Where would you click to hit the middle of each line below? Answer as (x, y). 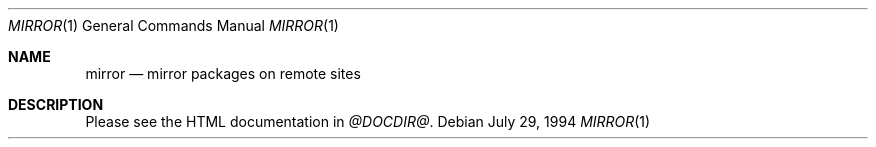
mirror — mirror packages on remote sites (223, 73)
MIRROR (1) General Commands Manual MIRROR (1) (173, 25)
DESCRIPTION (56, 104)
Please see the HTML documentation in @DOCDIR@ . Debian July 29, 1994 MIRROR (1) (368, 121)
